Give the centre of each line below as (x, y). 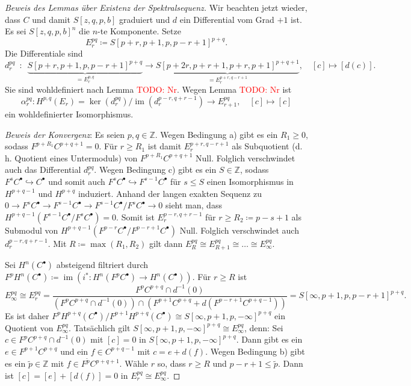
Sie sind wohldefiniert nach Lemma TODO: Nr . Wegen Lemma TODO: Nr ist (148, 89)
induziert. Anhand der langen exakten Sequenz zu (170, 193)
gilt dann (166, 243)
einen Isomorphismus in (250, 181)
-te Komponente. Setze (139, 31)
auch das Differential (43, 170)
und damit (51, 19)
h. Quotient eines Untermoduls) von (71, 157)
